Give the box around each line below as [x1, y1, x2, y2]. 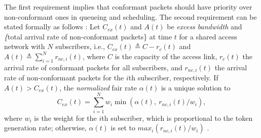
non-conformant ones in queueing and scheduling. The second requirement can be [4, 11, 257, 22]
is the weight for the [34, 112, 97, 123]
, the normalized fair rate [59, 82, 137, 93]
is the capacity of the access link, [115, 51, 217, 61]
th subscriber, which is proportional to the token [101, 112, 253, 123]
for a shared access [179, 31, 237, 41]
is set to [110, 122, 135, 133]
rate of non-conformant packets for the [4, 72, 124, 83]
